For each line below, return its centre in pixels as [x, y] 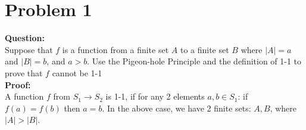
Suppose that [29, 49]
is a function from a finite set [115, 49]
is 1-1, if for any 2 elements [155, 96]
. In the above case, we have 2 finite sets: [177, 108]
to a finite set [204, 49]
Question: [25, 38]
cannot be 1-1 [77, 72]
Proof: [18, 84]
